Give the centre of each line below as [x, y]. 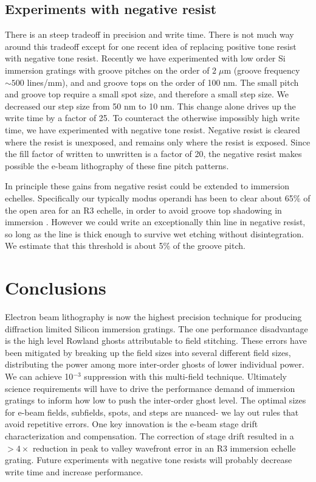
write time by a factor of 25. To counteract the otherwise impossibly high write [152, 118]
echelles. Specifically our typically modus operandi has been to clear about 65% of [158, 197]
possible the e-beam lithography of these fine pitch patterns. [117, 165]
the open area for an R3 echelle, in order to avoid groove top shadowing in [143, 210]
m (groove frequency [262, 70]
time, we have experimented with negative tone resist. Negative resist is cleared [153, 129]
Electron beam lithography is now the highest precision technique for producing [153, 317]
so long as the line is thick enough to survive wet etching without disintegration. [155, 233]
